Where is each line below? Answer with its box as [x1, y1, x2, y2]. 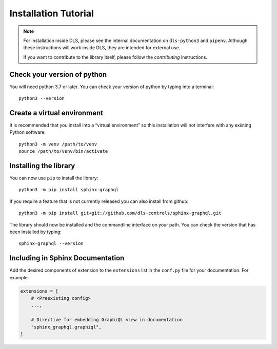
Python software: [9, 129, 46, 135]
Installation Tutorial [9, 8, 94, 19]
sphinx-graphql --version [18, 241, 84, 247]
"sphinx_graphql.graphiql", [31, 324, 102, 330]
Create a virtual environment [9, 108, 104, 117]
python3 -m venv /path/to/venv [18, 141, 97, 147]
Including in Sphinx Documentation [9, 254, 125, 262]
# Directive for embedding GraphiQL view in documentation [31, 317, 183, 323]
